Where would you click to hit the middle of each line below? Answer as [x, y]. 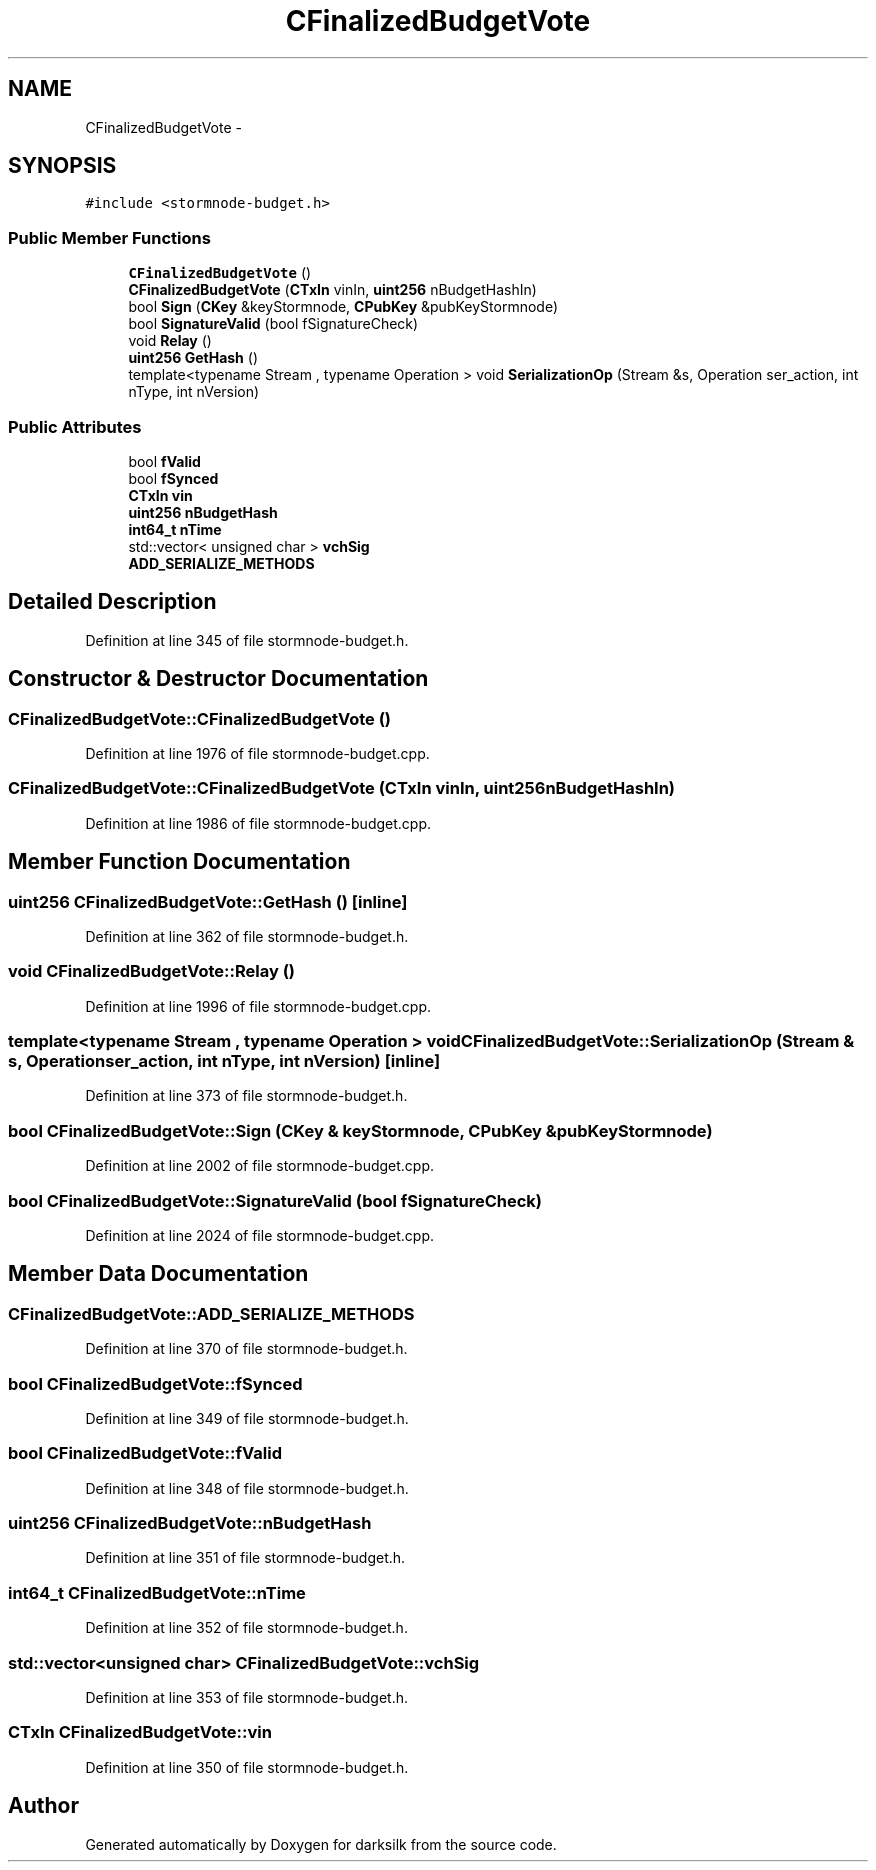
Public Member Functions [109, 237]
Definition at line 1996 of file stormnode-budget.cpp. [258, 1006]
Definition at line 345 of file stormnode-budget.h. [247, 640]
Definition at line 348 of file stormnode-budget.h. [247, 1488]
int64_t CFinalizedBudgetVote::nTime [157, 1592]
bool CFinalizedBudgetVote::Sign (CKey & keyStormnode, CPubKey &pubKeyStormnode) [360, 1130]
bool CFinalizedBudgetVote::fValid [145, 1453]
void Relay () [170, 341]
